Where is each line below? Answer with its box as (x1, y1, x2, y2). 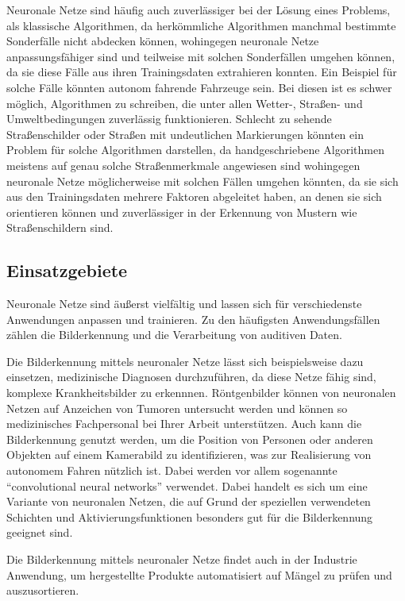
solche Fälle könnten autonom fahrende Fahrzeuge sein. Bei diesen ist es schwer (6, 79, 392, 95)
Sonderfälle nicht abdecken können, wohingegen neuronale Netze (6, 33, 319, 49)
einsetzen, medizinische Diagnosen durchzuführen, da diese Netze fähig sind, (6, 368, 376, 385)
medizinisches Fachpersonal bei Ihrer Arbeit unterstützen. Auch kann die (6, 415, 362, 432)
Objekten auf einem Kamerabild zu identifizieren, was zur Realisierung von (6, 446, 372, 463)
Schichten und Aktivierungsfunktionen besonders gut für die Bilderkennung (6, 508, 373, 525)
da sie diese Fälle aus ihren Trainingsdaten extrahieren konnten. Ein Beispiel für (6, 64, 397, 80)
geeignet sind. (6, 524, 73, 541)
